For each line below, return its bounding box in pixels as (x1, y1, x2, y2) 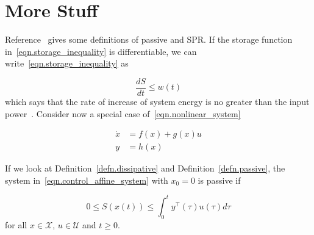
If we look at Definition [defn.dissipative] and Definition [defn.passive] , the (5, 162, 285, 175)
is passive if (198, 173, 241, 186)
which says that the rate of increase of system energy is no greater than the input (5, 95, 310, 107)
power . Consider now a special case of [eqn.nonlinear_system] (5, 107, 241, 120)
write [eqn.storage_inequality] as (5, 57, 129, 70)
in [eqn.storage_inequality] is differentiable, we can (5, 45, 197, 57)
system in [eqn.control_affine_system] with (5, 173, 168, 186)
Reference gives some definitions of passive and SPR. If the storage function (5, 33, 293, 46)
